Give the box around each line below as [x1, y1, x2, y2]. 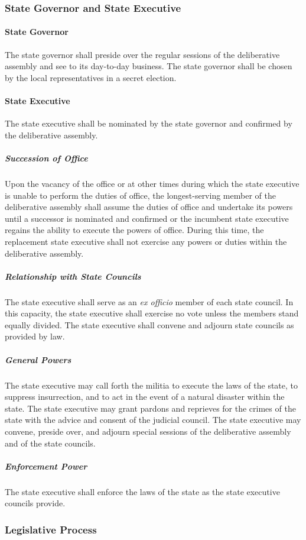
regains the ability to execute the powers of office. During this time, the [5, 224, 264, 236]
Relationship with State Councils [5, 270, 141, 282]
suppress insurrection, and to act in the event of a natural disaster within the [5, 390, 285, 403]
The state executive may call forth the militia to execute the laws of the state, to [5, 379, 298, 391]
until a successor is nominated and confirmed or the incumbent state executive [5, 212, 289, 224]
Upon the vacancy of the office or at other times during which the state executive [5, 177, 300, 189]
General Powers [5, 353, 71, 366]
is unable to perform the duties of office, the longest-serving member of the [5, 189, 276, 201]
